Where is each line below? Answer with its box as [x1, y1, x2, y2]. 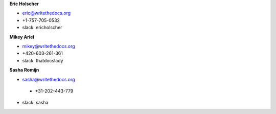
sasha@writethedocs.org [22, 76, 75, 82]
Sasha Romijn [9, 67, 39, 73]
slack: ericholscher [22, 25, 62, 31]
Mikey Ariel [9, 34, 34, 40]
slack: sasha [22, 100, 49, 106]
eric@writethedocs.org [22, 10, 71, 16]
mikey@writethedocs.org [22, 43, 75, 49]
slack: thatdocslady [22, 57, 63, 63]
